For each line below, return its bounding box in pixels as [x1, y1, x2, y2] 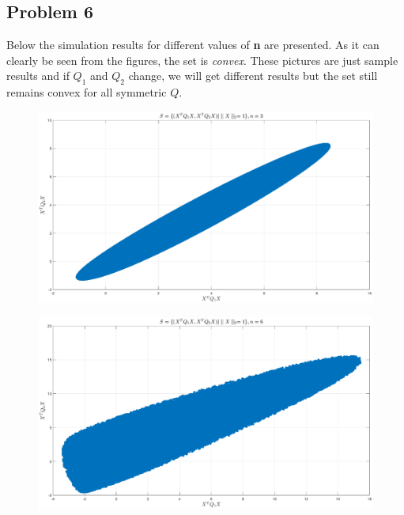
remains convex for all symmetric [6, 84, 167, 100]
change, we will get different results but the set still [128, 67, 378, 84]
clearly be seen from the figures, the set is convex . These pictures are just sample [6, 51, 398, 68]
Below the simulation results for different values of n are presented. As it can [6, 36, 379, 53]
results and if [6, 67, 70, 84]
